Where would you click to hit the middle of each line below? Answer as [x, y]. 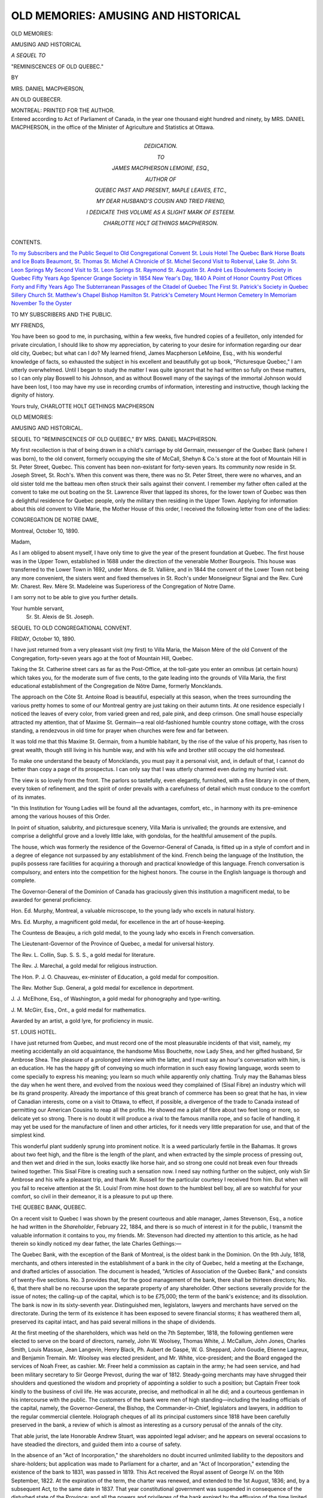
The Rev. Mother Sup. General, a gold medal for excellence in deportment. [103, 988]
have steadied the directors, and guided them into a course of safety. [96, 1444]
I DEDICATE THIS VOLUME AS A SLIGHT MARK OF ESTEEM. [161, 212]
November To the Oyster [41, 303]
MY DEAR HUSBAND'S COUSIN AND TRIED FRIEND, [161, 201]
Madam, [21, 542]
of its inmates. [28, 797]
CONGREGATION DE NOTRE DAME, [55, 520]
